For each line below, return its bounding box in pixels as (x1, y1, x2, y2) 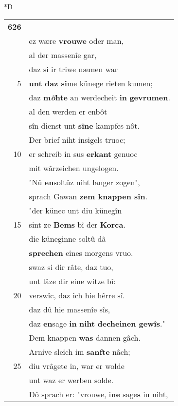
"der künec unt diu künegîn (29, 204, 122, 216)
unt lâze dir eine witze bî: (29, 275, 116, 287)
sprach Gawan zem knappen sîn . (29, 190, 148, 202)
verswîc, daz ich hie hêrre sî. (29, 289, 125, 301)
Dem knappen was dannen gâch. (29, 331, 141, 343)
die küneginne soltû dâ (29, 232, 106, 244)
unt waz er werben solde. (29, 374, 114, 386)
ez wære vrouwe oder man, (29, 35, 124, 46)
